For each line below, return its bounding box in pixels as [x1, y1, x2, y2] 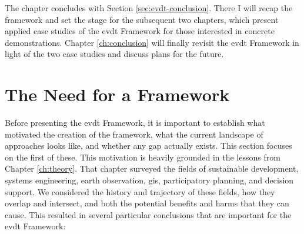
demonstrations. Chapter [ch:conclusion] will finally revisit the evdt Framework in [5, 36, 299, 48]
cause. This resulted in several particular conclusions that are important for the [5, 208, 292, 220]
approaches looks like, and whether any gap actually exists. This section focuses [5, 139, 292, 152]
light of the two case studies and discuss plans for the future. [5, 48, 224, 60]
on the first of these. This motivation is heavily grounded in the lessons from [5, 151, 280, 163]
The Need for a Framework [5, 82, 230, 106]
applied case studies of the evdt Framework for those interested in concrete [5, 25, 275, 37]
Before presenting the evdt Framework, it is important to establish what [5, 116, 265, 129]
